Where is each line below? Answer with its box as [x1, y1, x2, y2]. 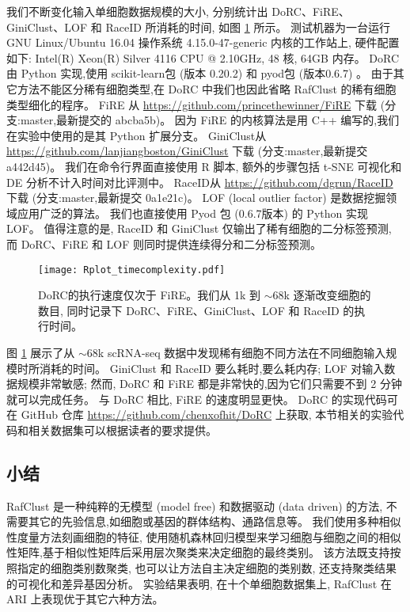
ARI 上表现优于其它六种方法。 [6, 591, 164, 607]
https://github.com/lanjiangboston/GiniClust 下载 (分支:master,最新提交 [6, 143, 368, 159]
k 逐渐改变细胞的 [283, 287, 371, 303]
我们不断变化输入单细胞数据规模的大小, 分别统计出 [6, 3, 268, 19]
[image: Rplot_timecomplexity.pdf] [38, 264, 226, 276]
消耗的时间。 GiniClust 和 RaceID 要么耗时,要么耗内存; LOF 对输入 [39, 359, 385, 376]
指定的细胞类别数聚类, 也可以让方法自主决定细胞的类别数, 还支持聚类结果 [17, 560, 397, 576]
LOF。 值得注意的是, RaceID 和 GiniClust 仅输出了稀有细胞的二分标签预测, [6, 220, 392, 237]
